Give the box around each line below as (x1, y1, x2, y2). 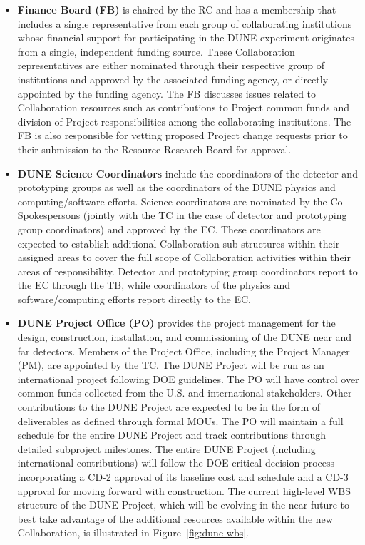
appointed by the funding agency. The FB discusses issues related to (17, 86, 317, 101)
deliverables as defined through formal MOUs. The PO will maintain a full (17, 413, 344, 428)
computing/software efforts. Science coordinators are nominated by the (17, 193, 327, 208)
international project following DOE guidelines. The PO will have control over (17, 371, 359, 386)
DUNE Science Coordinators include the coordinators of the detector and (17, 165, 358, 180)
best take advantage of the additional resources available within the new (17, 511, 333, 526)
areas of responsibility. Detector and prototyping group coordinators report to (17, 263, 358, 278)
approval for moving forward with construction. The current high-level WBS (17, 483, 351, 498)
